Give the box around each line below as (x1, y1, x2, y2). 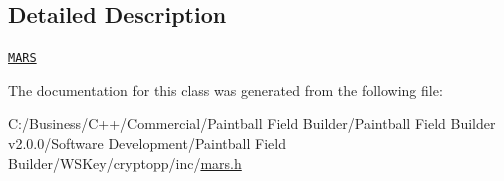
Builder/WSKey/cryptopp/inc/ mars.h (8, 152, 242, 173)
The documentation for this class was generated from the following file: (8, 79, 443, 100)
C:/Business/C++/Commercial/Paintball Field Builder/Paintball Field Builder (8, 113, 496, 134)
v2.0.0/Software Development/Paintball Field (8, 133, 286, 154)
